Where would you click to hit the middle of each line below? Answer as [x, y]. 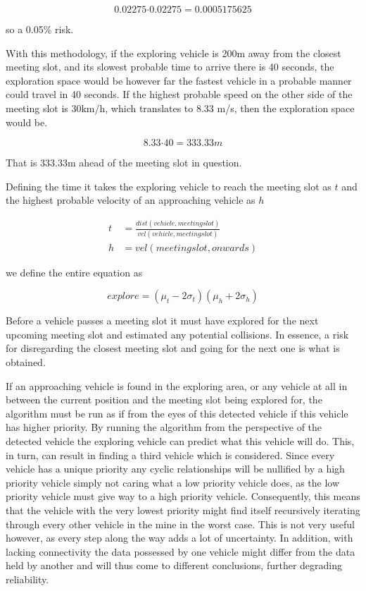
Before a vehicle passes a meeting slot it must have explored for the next [162, 321]
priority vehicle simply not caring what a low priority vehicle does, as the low [173, 482]
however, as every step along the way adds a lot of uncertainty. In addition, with [179, 538]
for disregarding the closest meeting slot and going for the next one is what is [173, 348]
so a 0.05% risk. [40, 29]
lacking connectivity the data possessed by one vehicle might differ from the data [181, 551]
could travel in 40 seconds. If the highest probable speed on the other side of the [179, 94]
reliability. [27, 579]
